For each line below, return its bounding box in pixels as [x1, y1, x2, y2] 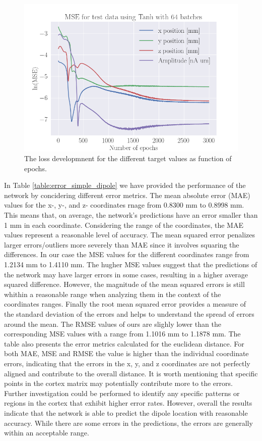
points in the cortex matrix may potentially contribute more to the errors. [4, 378, 233, 388]
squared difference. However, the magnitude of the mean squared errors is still [4, 279, 245, 289]
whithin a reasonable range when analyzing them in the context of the [4, 288, 221, 299]
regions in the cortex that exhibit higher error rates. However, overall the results [4, 398, 252, 408]
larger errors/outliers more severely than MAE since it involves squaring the [4, 239, 239, 250]
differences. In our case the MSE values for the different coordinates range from [4, 249, 249, 260]
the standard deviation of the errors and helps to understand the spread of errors [4, 309, 254, 319]
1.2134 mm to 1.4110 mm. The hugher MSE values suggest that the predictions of [4, 259, 257, 270]
